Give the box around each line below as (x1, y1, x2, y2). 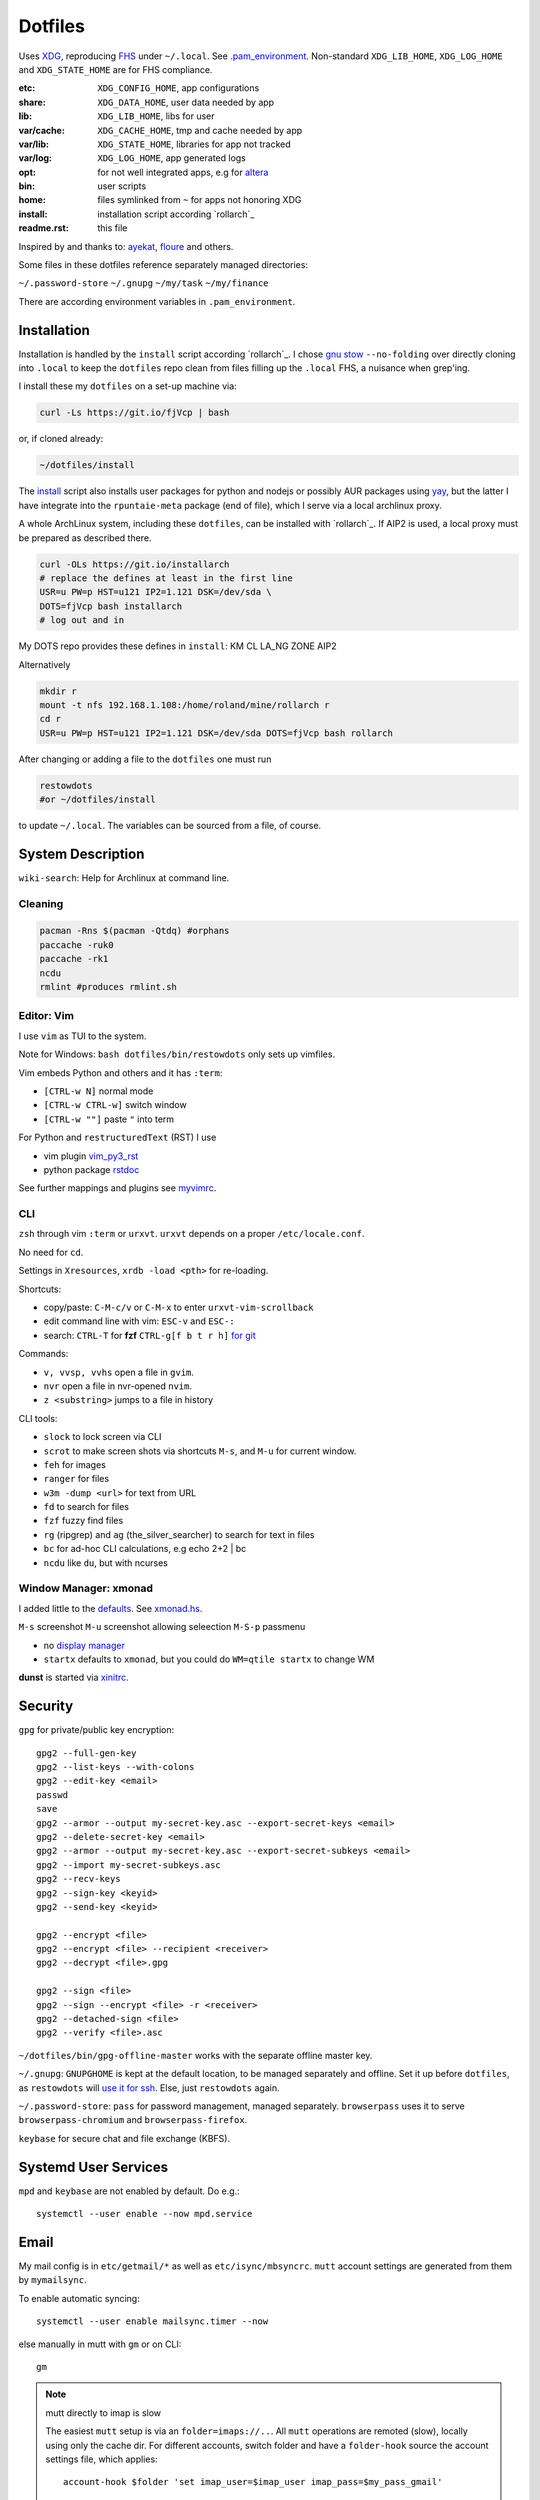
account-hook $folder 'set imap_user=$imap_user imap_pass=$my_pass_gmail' (63, 2476, 443, 2488)
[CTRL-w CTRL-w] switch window (43, 1099, 187, 1111)
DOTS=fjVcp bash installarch (39, 600, 183, 612)
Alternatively (18, 658, 71, 670)
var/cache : (18, 124, 65, 136)
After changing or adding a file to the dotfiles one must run (18, 753, 272, 765)
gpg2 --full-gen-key (36, 1747, 137, 1759)
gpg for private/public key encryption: (18, 1724, 175, 1736)
